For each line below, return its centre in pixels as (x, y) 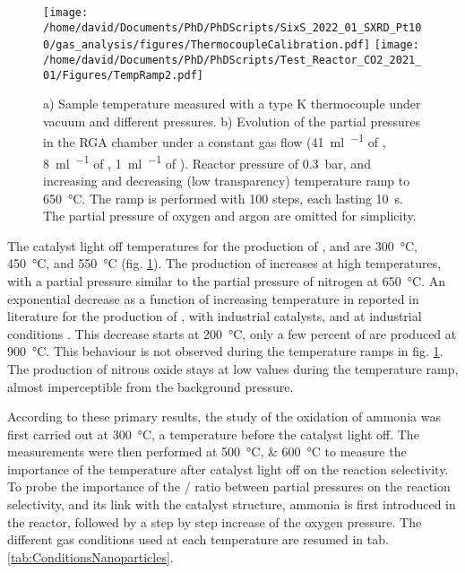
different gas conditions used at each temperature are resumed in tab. (198, 539)
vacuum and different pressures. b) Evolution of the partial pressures (232, 121)
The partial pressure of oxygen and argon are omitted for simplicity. (230, 216)
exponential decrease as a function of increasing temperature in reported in (213, 298)
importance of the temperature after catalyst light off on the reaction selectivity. (228, 469)
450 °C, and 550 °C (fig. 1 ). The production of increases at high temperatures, (224, 263)
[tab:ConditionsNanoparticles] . (90, 556)
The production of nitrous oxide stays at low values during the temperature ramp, (233, 368)
